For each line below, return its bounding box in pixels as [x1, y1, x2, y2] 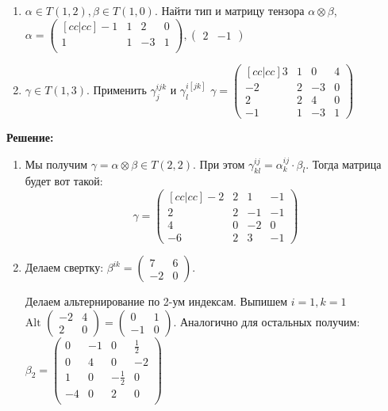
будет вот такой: [25, 173, 103, 189]
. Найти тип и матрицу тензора [154, 2, 305, 18]
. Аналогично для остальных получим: [173, 313, 360, 329]
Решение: [6, 128, 54, 145]
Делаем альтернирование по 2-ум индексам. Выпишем [25, 293, 288, 310]
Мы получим [25, 155, 87, 172]
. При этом [193, 155, 245, 172]
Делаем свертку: [25, 259, 104, 276]
